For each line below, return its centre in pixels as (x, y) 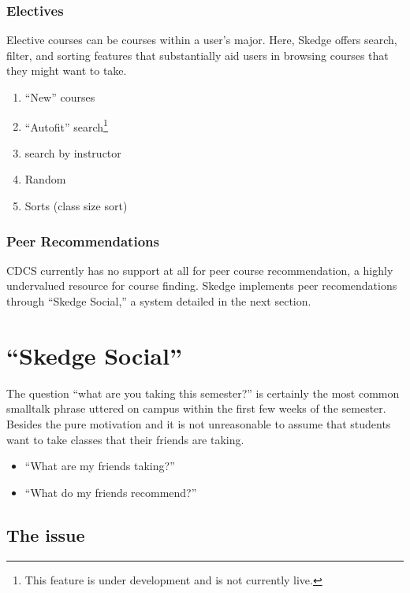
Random (45, 179)
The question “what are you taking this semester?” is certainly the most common (203, 393)
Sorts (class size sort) (76, 206)
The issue (46, 534)
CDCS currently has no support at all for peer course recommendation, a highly (200, 270)
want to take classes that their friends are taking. (125, 439)
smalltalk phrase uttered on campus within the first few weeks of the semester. (196, 408)
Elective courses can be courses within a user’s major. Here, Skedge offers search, (202, 40)
